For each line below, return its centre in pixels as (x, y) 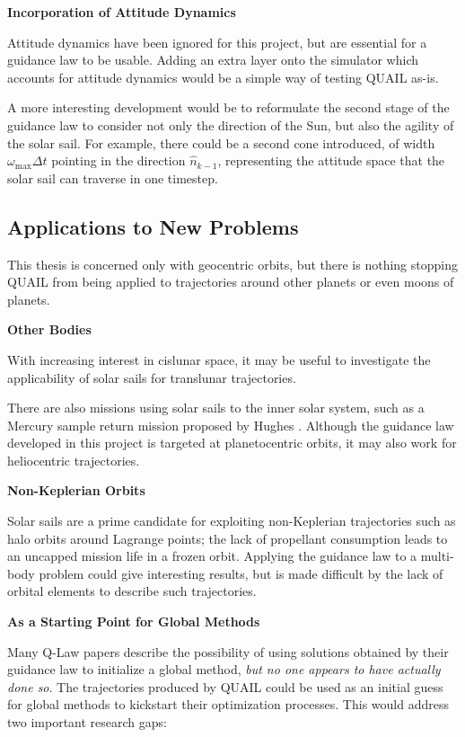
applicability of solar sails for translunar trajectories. (152, 377)
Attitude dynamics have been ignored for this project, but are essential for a (217, 42)
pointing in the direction (118, 160)
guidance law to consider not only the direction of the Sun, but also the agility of (231, 124)
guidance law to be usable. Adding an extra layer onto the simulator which (213, 60)
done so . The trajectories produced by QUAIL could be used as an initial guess (225, 686)
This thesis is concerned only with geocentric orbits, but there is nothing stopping (232, 264)
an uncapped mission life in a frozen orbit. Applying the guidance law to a (212, 556)
